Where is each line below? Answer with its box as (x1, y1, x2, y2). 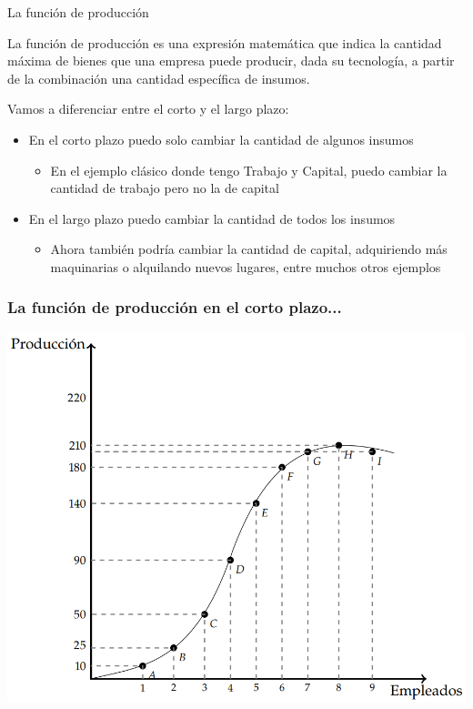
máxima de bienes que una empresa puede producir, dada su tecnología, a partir (7, 51, 455, 70)
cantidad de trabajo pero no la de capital (50, 178, 279, 198)
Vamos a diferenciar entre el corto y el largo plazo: (7, 99, 289, 118)
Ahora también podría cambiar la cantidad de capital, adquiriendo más (50, 239, 448, 258)
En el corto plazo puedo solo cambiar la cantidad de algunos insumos (28, 129, 414, 148)
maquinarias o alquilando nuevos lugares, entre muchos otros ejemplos (50, 257, 441, 276)
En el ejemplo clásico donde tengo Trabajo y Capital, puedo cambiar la (50, 160, 448, 179)
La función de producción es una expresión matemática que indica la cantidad (7, 33, 442, 52)
